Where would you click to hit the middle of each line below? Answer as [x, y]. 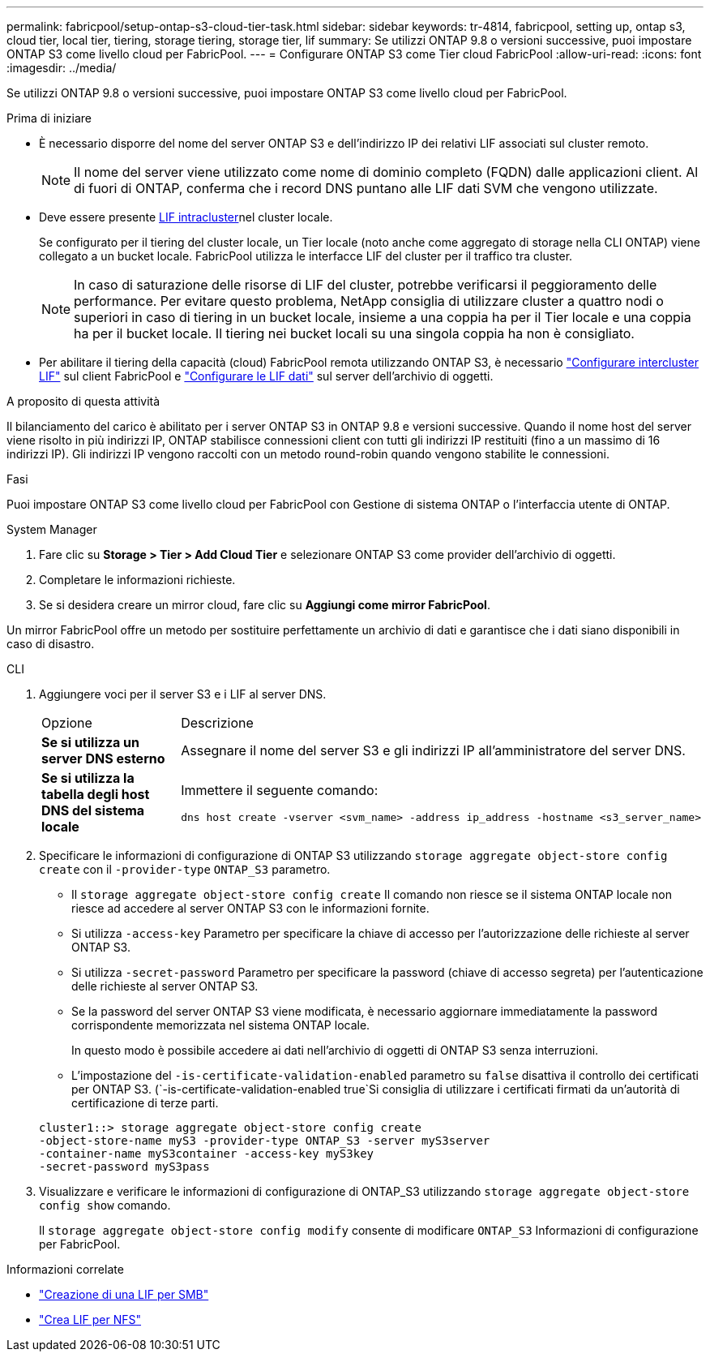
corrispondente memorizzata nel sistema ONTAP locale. [221, 1025]
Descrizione [217, 723]
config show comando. [105, 1205]
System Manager [52, 529]
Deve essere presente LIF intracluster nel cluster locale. [186, 217]
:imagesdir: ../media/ [62, 68]
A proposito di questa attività [83, 401]
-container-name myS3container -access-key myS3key [207, 1154]
